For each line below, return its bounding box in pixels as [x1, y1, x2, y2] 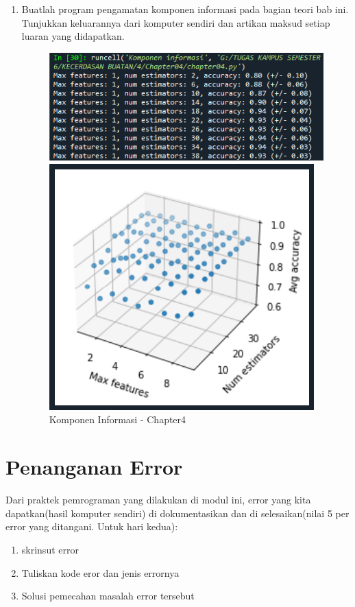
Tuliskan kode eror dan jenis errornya [21, 565, 180, 580]
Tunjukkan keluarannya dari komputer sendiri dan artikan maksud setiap [21, 15, 330, 29]
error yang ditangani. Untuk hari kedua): [5, 519, 178, 534]
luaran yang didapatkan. [21, 29, 125, 43]
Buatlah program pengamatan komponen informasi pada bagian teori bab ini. [21, 2, 349, 16]
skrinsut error [21, 542, 79, 556]
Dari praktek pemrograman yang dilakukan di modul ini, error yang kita [5, 492, 311, 507]
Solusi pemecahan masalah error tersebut [21, 588, 195, 603]
